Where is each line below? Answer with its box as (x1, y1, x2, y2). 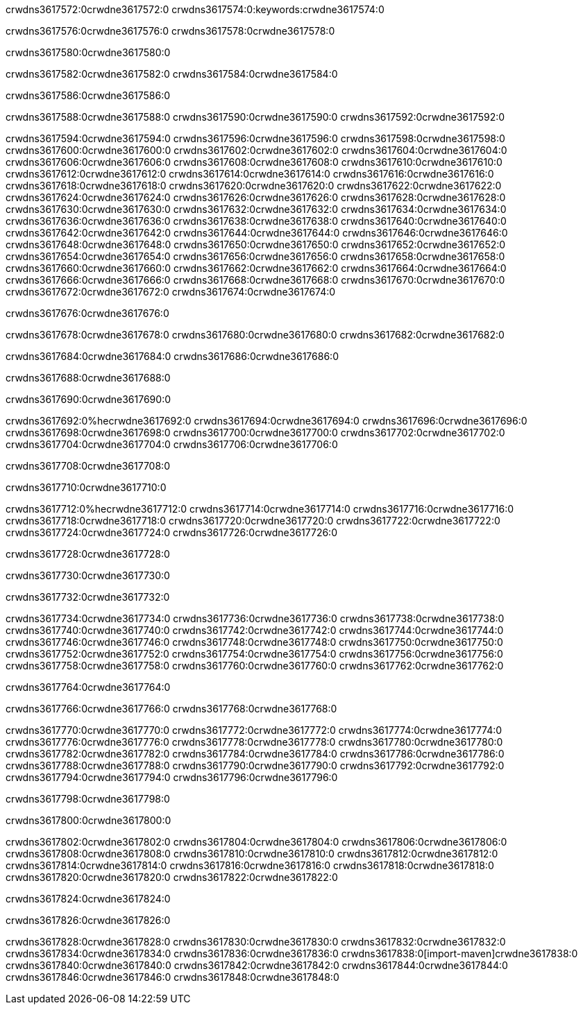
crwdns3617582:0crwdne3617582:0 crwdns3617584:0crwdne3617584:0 (6, 68, 338, 80)
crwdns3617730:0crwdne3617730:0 (6, 570, 170, 581)
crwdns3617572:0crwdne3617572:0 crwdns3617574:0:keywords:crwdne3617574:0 (6, 3, 385, 15)
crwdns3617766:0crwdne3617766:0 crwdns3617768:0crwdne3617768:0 (6, 703, 337, 714)
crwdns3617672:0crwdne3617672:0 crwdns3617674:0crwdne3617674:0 (6, 286, 336, 298)
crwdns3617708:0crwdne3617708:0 (6, 460, 170, 472)
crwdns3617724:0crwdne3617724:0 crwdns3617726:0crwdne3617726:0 (6, 527, 337, 538)
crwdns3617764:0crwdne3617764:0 (6, 681, 171, 693)
